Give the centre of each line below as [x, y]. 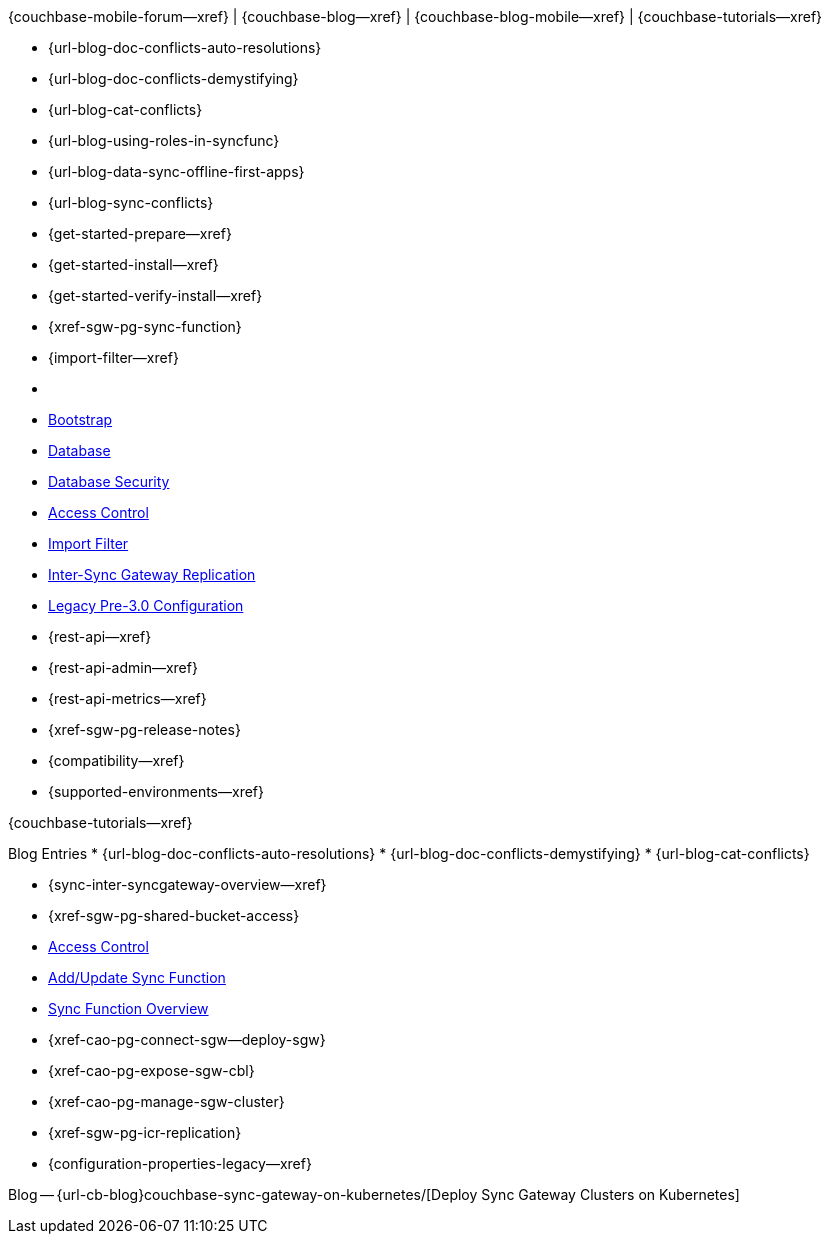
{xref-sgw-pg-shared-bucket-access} [174, 915]
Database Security [109, 481]
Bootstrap [80, 419]
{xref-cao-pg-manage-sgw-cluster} [166, 1101]
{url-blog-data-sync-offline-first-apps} [176, 171]
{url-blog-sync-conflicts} [131, 202]
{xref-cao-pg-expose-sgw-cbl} [151, 1070]
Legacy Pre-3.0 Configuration [146, 605]
